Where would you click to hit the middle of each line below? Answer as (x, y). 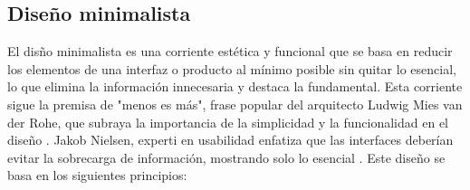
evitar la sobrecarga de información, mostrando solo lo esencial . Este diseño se (226, 157)
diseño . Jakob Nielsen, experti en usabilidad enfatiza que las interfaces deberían (230, 140)
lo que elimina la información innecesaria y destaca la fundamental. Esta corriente (235, 86)
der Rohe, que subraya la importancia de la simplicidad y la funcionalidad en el (228, 122)
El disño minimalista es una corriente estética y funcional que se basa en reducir (230, 51)
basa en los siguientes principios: (97, 175)
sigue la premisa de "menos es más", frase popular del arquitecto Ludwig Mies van (235, 104)
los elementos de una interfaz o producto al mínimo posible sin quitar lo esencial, (232, 68)
